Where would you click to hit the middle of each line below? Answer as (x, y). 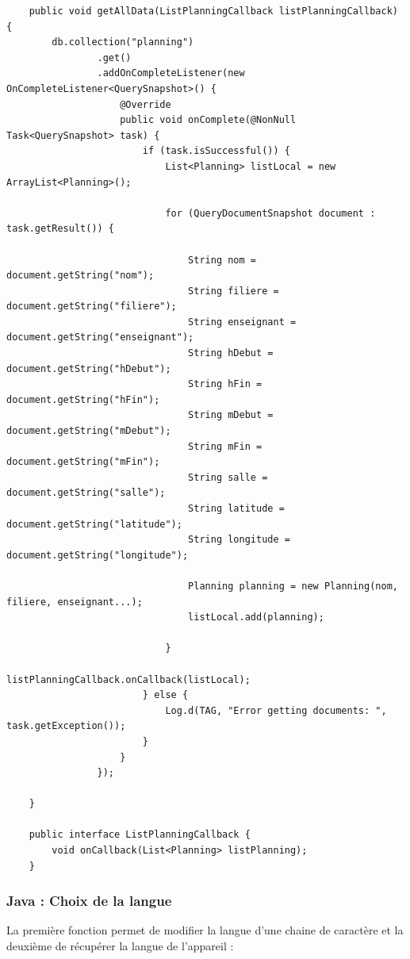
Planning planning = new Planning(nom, (293, 586)
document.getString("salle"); (86, 493)
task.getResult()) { (61, 229)
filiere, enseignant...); (75, 602)
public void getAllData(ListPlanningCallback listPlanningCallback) (213, 11)
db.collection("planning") (123, 42)
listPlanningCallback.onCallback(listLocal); (128, 679)
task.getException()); (66, 726)
